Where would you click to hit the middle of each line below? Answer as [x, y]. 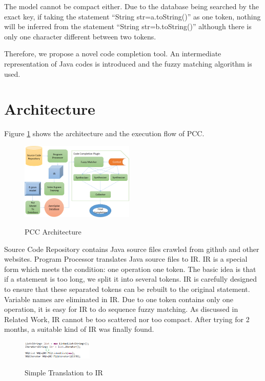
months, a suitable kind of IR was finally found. [79, 329]
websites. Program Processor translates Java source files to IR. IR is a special [126, 259]
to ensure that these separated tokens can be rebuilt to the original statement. [127, 289]
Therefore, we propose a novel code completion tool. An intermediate [113, 54]
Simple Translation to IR [64, 373]
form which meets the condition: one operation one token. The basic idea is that [130, 269]
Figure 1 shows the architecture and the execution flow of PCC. [104, 133]
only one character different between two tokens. [80, 36]
